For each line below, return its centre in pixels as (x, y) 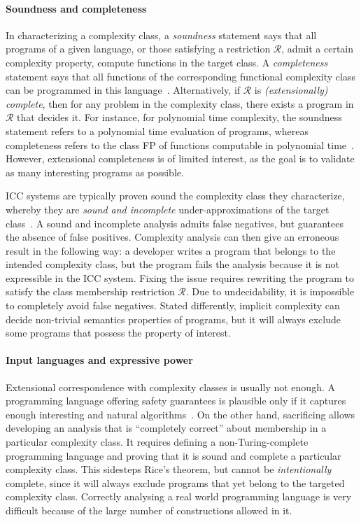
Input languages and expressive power (99, 360)
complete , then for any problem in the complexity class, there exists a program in (180, 103)
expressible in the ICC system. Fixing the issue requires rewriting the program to (180, 277)
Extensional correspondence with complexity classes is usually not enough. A (170, 387)
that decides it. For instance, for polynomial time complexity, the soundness (179, 117)
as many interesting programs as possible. (95, 172)
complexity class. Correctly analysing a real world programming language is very (179, 496)
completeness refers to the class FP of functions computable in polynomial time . (180, 144)
